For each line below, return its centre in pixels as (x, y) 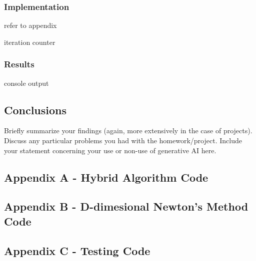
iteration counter (30, 42)
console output (26, 83)
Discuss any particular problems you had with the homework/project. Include (123, 140)
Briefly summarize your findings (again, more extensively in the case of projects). (128, 130)
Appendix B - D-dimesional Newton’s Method (126, 206)
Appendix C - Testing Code (77, 250)
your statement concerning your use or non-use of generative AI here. (110, 150)
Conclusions (35, 110)
